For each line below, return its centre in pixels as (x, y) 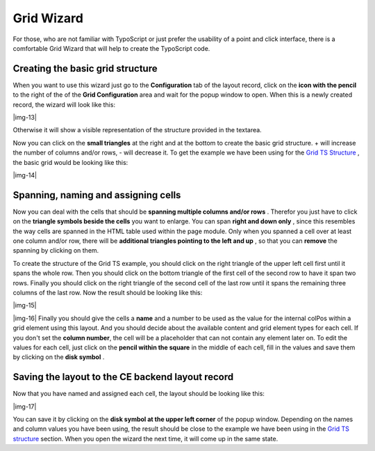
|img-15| (25, 306)
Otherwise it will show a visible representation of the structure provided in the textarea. (137, 130)
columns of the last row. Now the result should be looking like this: (108, 293)
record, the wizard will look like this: (64, 104)
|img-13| (25, 118)
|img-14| (25, 175)
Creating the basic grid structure (85, 69)
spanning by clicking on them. (56, 251)
